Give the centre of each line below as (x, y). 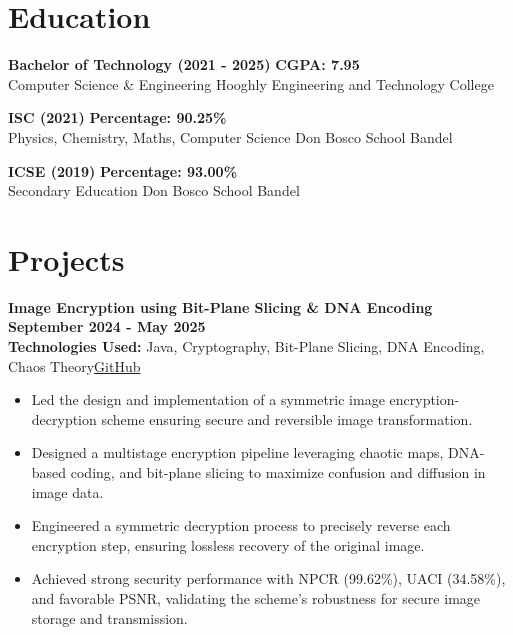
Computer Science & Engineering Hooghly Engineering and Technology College (251, 83)
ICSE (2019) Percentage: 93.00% (123, 170)
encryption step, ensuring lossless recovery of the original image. (228, 544)
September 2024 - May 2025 (107, 326)
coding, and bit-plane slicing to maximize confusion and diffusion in (278, 471)
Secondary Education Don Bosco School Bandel (154, 190)
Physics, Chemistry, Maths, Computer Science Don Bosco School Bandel (230, 136)
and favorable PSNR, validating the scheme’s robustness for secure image (256, 597)
